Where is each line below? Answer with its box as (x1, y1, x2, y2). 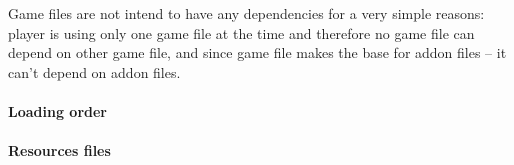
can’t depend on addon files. (8, 61, 181, 82)
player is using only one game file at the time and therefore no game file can (8, 22, 475, 43)
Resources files (8, 140, 111, 161)
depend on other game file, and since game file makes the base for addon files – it (8, 42, 507, 63)
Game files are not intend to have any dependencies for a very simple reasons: (8, 3, 485, 23)
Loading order (8, 100, 107, 121)
